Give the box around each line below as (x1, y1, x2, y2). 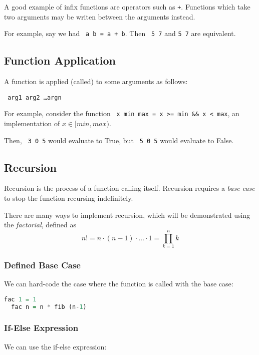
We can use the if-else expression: (4, 341, 107, 351)
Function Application (4, 53, 116, 68)
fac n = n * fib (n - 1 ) (11, 303, 87, 310)
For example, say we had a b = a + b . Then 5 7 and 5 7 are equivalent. (4, 28, 236, 39)
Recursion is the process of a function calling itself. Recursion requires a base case (4, 183, 255, 193)
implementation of (4, 118, 60, 129)
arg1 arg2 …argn (8, 94, 62, 101)
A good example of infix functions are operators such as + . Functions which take (4, 2, 250, 12)
